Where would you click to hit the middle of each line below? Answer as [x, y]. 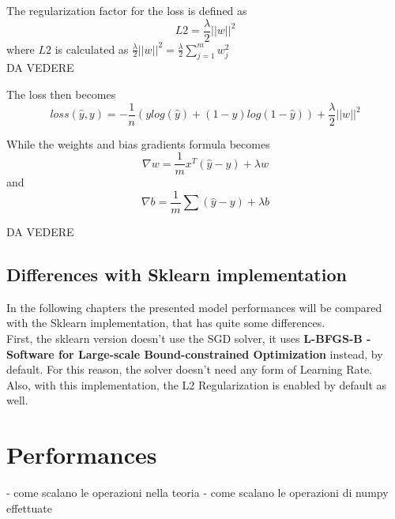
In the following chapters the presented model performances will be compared [194, 307]
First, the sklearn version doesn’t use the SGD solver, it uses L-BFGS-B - [189, 338]
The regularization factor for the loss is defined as [127, 10]
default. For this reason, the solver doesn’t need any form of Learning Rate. [190, 369]
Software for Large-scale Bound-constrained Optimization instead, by [195, 354]
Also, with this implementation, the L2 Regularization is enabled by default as [197, 384]
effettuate [29, 508]
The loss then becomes [61, 94]
